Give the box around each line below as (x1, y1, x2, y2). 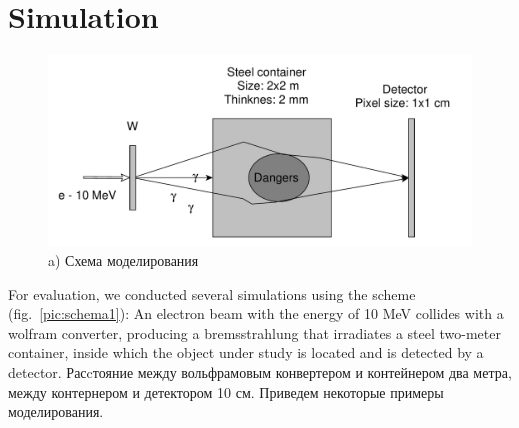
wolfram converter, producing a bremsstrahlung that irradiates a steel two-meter (8, 322, 501, 343)
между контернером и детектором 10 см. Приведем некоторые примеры (8, 381, 444, 402)
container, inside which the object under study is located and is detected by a (8, 342, 484, 363)
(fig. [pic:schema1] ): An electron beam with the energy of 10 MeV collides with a (8, 303, 504, 324)
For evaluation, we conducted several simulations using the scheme (8, 283, 416, 304)
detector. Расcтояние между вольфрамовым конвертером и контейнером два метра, (8, 361, 512, 382)
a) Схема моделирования (48, 250, 199, 271)
